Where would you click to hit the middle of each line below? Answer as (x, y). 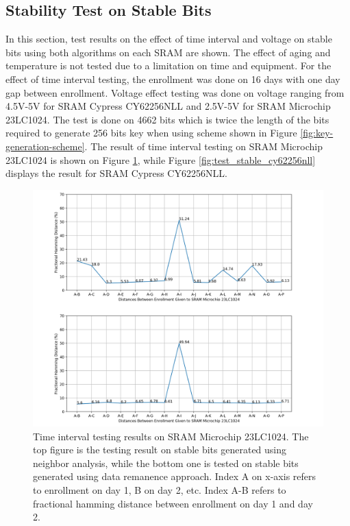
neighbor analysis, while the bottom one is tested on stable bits (166, 463)
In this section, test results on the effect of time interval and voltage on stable (169, 39)
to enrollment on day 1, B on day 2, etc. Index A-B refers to (160, 490)
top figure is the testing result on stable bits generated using (160, 450)
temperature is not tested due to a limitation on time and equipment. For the (168, 65)
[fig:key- (317, 133)
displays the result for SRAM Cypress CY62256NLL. (116, 173)
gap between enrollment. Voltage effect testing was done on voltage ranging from (175, 92)
